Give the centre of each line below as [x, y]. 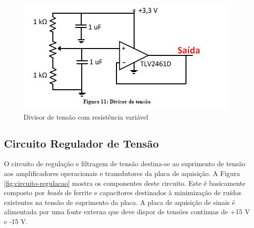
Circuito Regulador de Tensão [81, 143]
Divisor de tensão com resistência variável [86, 116]
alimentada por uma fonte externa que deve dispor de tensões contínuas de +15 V [127, 212]
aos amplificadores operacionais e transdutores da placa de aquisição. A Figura [122, 173]
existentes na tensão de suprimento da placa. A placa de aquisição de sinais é [120, 202]
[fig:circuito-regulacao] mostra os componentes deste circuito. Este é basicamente [125, 183]
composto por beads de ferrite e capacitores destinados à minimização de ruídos [123, 192]
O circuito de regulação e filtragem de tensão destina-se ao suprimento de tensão [125, 164]
